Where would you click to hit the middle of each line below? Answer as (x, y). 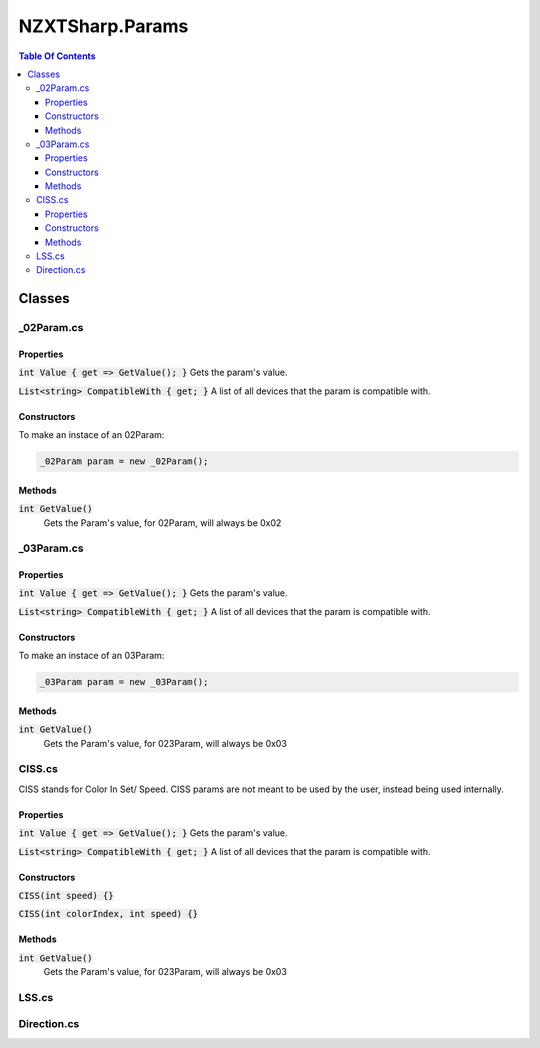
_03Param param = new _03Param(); (124, 682)
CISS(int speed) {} (66, 895)
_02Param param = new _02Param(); (124, 461)
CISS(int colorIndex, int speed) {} (108, 914)
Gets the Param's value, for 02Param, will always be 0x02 (162, 522)
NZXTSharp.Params (103, 26)
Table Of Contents (57, 56)
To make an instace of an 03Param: (91, 656)
